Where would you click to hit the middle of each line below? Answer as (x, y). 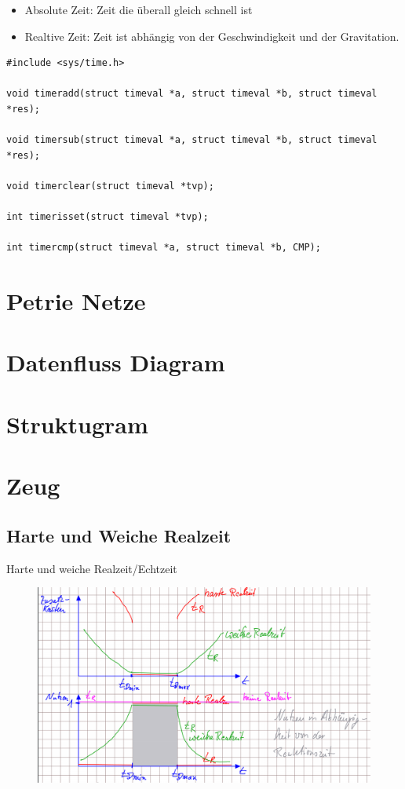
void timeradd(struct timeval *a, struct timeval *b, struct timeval (192, 94)
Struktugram (77, 424)
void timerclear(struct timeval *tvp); (110, 186)
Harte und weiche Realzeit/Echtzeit (92, 568)
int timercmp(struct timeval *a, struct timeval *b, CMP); (164, 248)
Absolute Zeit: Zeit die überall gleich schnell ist (139, 9)
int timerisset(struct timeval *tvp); (108, 217)
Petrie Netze (76, 301)
